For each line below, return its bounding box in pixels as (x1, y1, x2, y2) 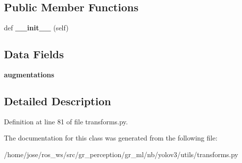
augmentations (4, 70, 54, 79)
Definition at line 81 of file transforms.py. (4, 116, 128, 126)
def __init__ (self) (4, 23, 69, 33)
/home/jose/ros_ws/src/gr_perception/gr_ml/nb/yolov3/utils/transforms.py (4, 149, 239, 159)
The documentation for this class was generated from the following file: (4, 133, 217, 143)
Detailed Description (4, 93, 111, 108)
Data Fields (4, 47, 64, 62)
